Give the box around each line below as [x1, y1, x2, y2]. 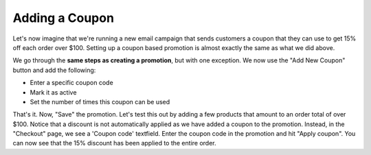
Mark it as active [30, 88, 77, 96]
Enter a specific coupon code [30, 79, 113, 87]
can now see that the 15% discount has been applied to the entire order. [12, 139, 216, 147]
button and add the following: [12, 66, 96, 74]
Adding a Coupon [12, 10, 115, 25]
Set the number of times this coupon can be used [30, 97, 170, 106]
